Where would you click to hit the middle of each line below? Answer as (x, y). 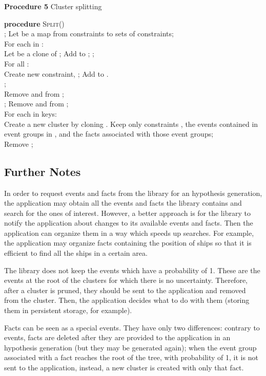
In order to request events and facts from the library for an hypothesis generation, (133, 193)
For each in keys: (30, 113)
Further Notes (43, 171)
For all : (17, 63)
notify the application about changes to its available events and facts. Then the (129, 223)
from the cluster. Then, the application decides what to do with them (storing (127, 300)
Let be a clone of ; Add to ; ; (49, 53)
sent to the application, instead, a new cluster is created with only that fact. (124, 368)
